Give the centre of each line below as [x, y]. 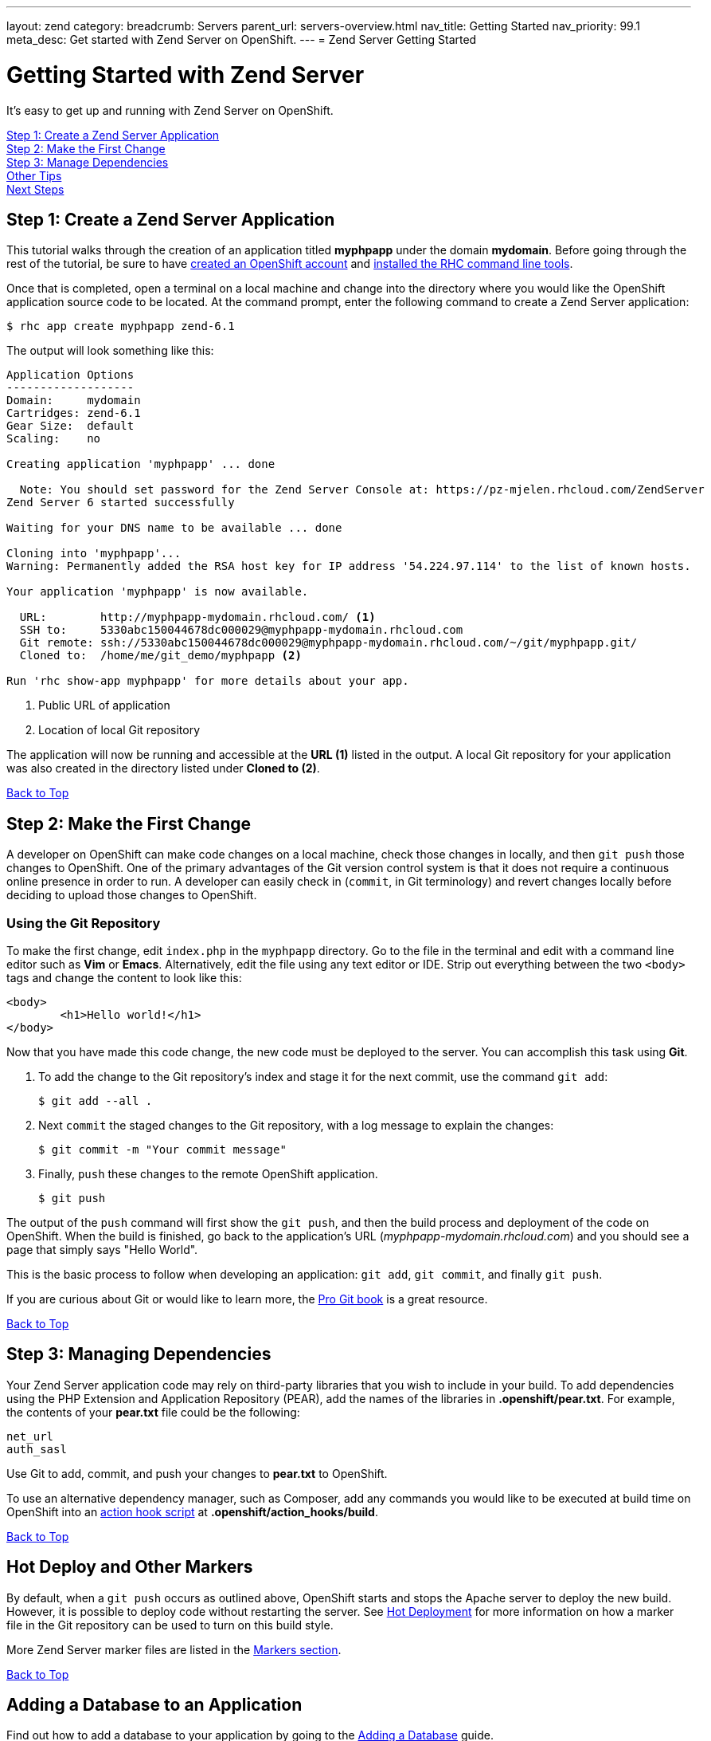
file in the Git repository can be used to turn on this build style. [170, 1625]
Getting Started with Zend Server [186, 75]
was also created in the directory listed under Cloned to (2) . [163, 768]
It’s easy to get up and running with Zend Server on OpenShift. [170, 110]
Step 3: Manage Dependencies [88, 162]
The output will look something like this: [110, 351]
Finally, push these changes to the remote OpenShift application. [208, 1173]
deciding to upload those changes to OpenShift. [132, 895]
